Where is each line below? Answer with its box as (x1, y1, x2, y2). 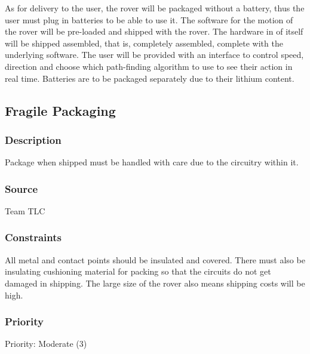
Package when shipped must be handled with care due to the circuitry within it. (5, 156, 299, 168)
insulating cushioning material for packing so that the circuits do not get (5, 265, 271, 278)
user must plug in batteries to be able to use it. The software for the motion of (5, 13, 293, 26)
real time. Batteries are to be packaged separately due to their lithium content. (5, 72, 294, 84)
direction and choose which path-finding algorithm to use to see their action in (5, 60, 293, 72)
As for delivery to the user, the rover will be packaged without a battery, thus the (5, 2, 305, 14)
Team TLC (5, 204, 45, 217)
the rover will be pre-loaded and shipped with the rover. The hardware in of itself (5, 25, 303, 38)
